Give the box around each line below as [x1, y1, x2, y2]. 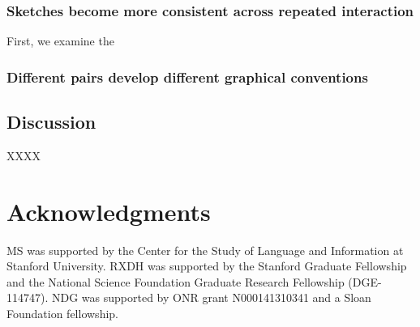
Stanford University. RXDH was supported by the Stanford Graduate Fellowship [6, 257, 407, 274]
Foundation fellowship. [6, 304, 118, 321]
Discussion [6, 109, 96, 134]
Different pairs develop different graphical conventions [6, 66, 368, 87]
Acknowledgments [6, 194, 211, 227]
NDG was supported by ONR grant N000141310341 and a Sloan [51, 289, 371, 306]
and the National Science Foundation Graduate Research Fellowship [6, 273, 345, 290]
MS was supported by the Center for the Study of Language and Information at [6, 241, 404, 258]
